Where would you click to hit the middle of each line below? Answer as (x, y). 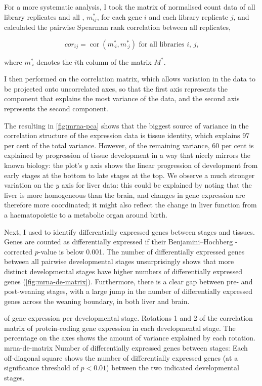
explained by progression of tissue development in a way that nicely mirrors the (127, 155)
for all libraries (162, 44)
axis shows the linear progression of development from (174, 165)
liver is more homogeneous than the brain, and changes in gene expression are (125, 195)
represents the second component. (56, 109)
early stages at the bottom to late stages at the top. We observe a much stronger (129, 175)
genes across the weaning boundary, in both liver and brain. (97, 301)
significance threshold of (41, 368)
